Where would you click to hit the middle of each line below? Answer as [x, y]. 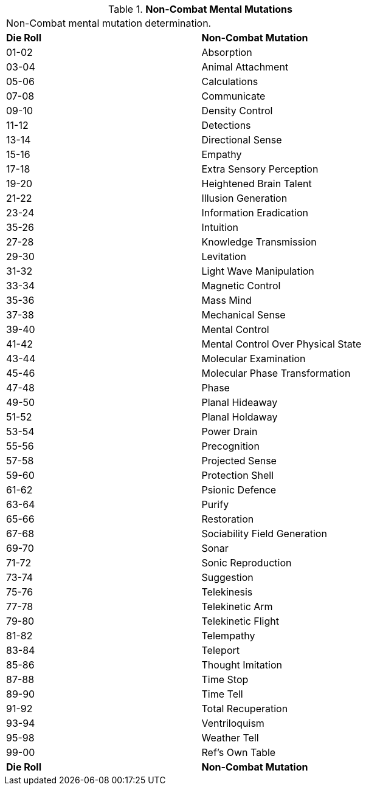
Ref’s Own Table [239, 752]
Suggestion [227, 577]
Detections [226, 125]
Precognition [230, 446]
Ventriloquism [233, 723]
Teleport [221, 650]
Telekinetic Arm [237, 606]
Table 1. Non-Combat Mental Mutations [200, 9]
